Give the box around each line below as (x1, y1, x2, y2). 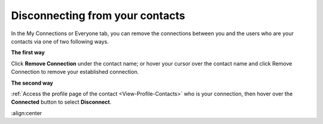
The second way (11, 79, 53, 86)
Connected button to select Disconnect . (11, 98, 112, 106)
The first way (11, 49, 45, 56)
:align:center (11, 109, 42, 116)
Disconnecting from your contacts (11, 9, 185, 22)
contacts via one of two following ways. (11, 38, 109, 45)
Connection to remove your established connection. (11, 69, 139, 76)
